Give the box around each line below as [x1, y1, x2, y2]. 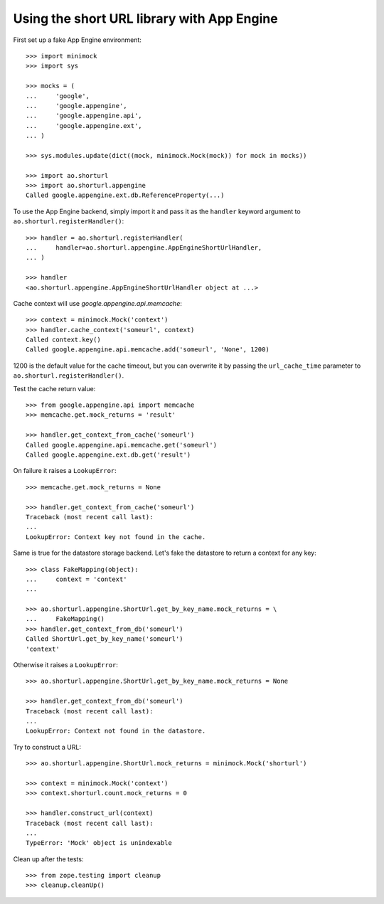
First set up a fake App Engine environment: [13, 36, 142, 44]
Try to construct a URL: [13, 743, 82, 751]
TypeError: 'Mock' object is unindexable [26, 839, 172, 847]
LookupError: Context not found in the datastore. [26, 727, 206, 735]
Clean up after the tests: [13, 854, 84, 863]
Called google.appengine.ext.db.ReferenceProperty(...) [26, 191, 225, 199]
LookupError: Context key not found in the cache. [26, 533, 206, 541]
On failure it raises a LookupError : [13, 467, 117, 475]
